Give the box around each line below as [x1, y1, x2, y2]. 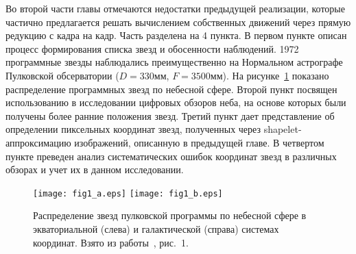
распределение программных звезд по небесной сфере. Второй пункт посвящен [5, 81, 337, 96]
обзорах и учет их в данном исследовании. [5, 162, 184, 177]
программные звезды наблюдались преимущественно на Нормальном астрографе [5, 55, 343, 69]
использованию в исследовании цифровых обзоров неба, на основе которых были [5, 95, 346, 110]
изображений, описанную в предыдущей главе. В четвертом [74, 135, 324, 149]
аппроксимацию [5, 135, 71, 149]
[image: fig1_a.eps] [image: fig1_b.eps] [33, 188, 223, 199]
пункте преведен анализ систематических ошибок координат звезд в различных [5, 149, 337, 163]
